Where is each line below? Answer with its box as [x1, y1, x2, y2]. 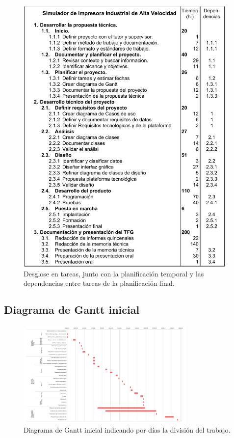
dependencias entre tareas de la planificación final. [24, 278, 175, 288]
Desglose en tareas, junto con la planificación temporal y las [24, 268, 204, 278]
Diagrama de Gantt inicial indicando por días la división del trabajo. [24, 425, 231, 435]
